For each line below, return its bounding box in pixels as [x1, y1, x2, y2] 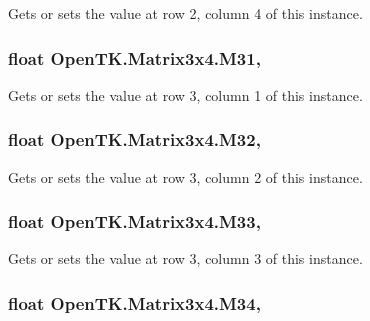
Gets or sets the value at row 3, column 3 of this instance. [8, 248, 363, 269]
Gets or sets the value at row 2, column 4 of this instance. [8, 3, 363, 23]
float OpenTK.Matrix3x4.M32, [8, 127, 261, 152]
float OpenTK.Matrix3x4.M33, [8, 209, 261, 234]
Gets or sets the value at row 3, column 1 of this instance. [8, 84, 363, 105]
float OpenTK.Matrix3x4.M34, [8, 290, 261, 315]
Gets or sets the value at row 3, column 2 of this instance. [8, 166, 363, 187]
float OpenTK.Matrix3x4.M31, [8, 45, 261, 70]
